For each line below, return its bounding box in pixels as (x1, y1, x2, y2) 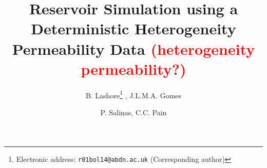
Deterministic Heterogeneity (31, 18, 236, 39)
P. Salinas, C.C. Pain (100, 107, 167, 117)
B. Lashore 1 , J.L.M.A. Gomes (85, 88, 182, 100)
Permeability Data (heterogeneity (12, 38, 255, 59)
